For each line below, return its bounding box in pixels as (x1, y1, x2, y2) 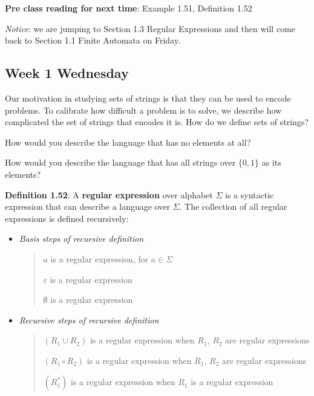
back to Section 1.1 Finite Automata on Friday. (5, 34, 180, 47)
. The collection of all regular (179, 200, 287, 213)
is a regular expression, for (50, 252, 149, 265)
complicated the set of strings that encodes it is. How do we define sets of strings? (5, 115, 309, 128)
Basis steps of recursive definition (19, 232, 144, 245)
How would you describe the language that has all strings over (5, 156, 236, 169)
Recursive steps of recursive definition (19, 313, 159, 326)
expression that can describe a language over (5, 200, 170, 213)
